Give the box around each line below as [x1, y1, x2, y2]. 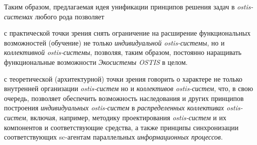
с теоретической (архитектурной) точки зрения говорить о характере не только [4, 73, 243, 84]
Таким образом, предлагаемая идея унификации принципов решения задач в [4, 1, 235, 11]
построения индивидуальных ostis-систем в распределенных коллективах [4, 102, 224, 113]
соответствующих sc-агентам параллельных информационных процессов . [4, 132, 223, 142]
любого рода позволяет [35, 11, 104, 21]
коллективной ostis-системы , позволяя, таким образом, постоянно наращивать [4, 47, 242, 57]
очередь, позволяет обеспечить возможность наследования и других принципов [4, 93, 244, 103]
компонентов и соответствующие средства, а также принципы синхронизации [4, 122, 239, 132]
